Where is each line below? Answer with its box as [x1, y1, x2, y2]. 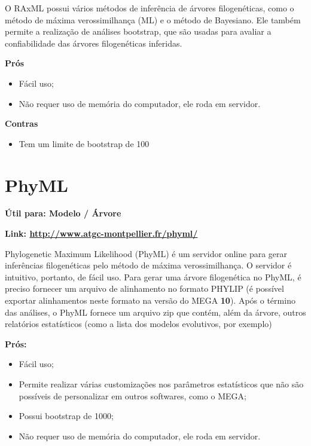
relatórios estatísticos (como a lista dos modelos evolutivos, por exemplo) [5, 317, 272, 330]
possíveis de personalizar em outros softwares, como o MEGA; [19, 389, 246, 402]
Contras [5, 117, 38, 130]
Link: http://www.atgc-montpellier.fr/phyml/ [5, 227, 198, 240]
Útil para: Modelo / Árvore [5, 207, 121, 219]
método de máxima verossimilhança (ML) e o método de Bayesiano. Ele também [5, 13, 301, 26]
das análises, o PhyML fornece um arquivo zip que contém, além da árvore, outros [5, 306, 306, 318]
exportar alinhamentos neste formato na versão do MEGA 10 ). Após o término [5, 294, 295, 307]
